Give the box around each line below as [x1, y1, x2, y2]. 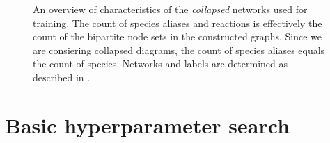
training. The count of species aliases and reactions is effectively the [33, 15, 322, 30]
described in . [33, 69, 91, 84]
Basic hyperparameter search [5, 110, 290, 139]
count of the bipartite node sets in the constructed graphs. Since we [33, 29, 322, 44]
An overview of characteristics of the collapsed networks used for [33, 2, 308, 16]
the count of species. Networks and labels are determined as [33, 56, 288, 71]
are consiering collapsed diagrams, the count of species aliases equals [33, 42, 325, 57]
